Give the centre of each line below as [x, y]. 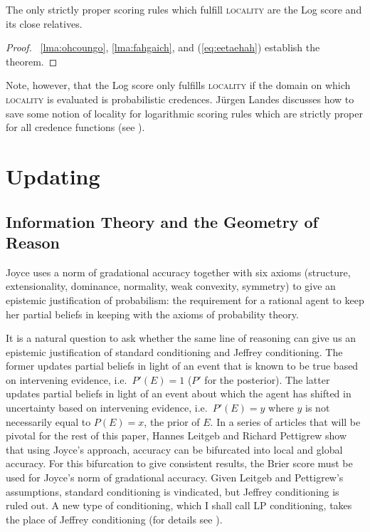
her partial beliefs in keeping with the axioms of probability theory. [152, 314]
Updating [53, 176]
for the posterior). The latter [267, 379]
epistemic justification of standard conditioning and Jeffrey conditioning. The [174, 351]
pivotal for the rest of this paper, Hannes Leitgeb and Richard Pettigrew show [176, 435]
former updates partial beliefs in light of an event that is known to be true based [182, 366]
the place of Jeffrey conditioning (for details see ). [114, 519]
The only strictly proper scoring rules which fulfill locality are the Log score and [184, 9]
